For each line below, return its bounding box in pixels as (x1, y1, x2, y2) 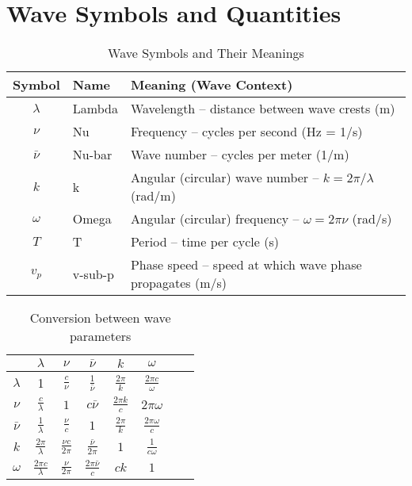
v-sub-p (72, 264, 114, 283)
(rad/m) (130, 186, 176, 205)
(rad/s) (352, 209, 392, 228)
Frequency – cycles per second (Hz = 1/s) (130, 122, 363, 141)
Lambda (72, 99, 118, 118)
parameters (69, 327, 132, 346)
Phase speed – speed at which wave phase (130, 255, 362, 274)
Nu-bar (72, 145, 113, 164)
